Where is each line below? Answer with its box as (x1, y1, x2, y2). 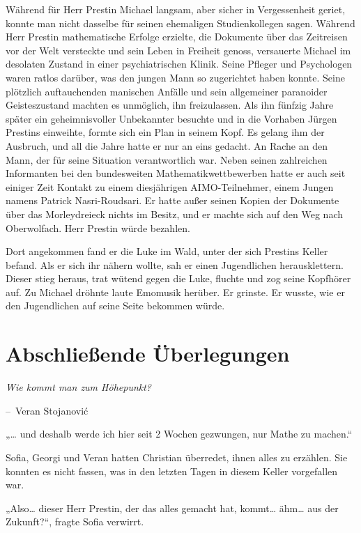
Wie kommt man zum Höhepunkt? (6, 380, 152, 394)
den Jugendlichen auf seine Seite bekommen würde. (6, 298, 225, 313)
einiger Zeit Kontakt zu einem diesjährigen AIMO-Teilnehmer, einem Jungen (6, 179, 334, 194)
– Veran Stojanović (6, 403, 89, 417)
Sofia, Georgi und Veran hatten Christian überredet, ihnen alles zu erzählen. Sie (6, 449, 348, 464)
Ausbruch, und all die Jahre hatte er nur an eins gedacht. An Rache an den (6, 138, 328, 153)
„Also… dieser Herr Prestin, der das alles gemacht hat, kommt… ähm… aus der (6, 500, 339, 515)
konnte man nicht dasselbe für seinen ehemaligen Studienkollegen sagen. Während (6, 15, 355, 30)
